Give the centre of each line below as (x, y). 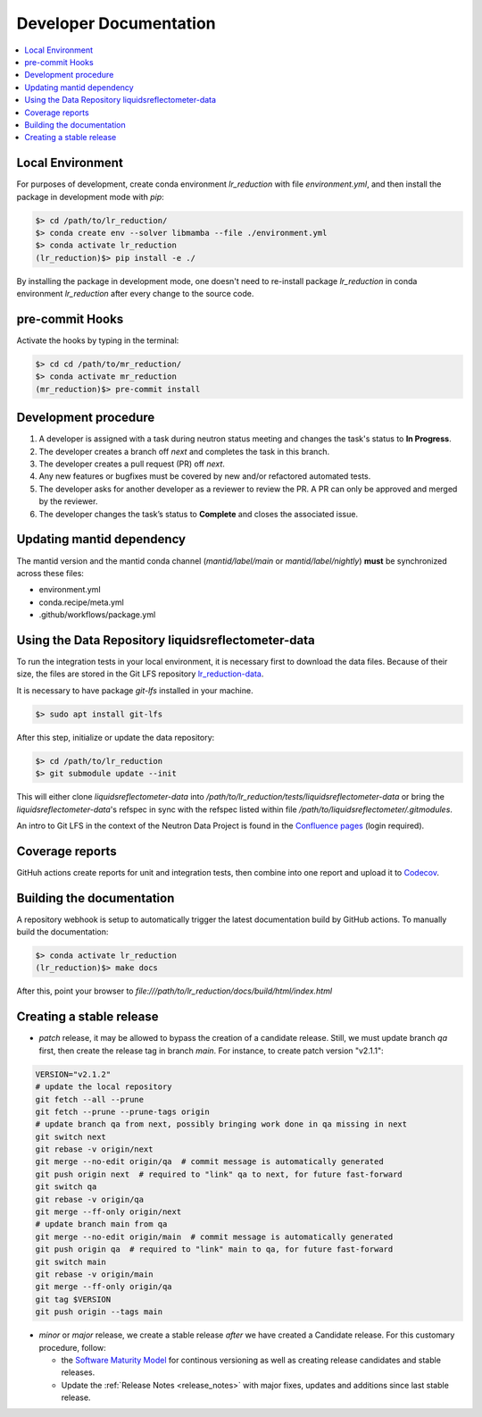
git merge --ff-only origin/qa (104, 1287)
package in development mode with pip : (90, 197)
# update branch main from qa (101, 1224)
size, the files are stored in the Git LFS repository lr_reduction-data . (140, 674)
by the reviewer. (68, 501)
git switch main (71, 1262)
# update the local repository (104, 1087)
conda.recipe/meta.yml (81, 602)
